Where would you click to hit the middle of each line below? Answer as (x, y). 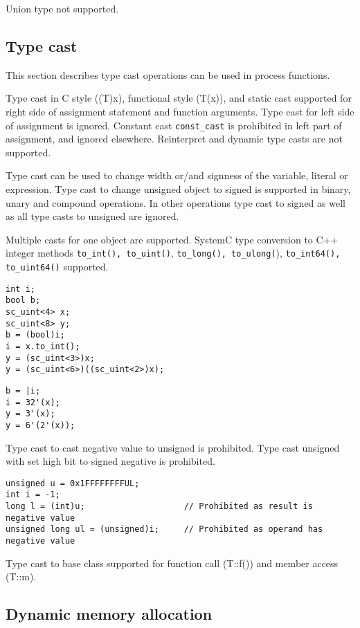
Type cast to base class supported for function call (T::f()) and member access (172, 563)
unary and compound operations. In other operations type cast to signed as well (175, 202)
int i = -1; (33, 495)
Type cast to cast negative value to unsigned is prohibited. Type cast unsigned (173, 447)
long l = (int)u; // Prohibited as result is (159, 507)
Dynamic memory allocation (109, 614)
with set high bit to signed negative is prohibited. (110, 461)
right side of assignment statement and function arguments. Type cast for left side (180, 111)
